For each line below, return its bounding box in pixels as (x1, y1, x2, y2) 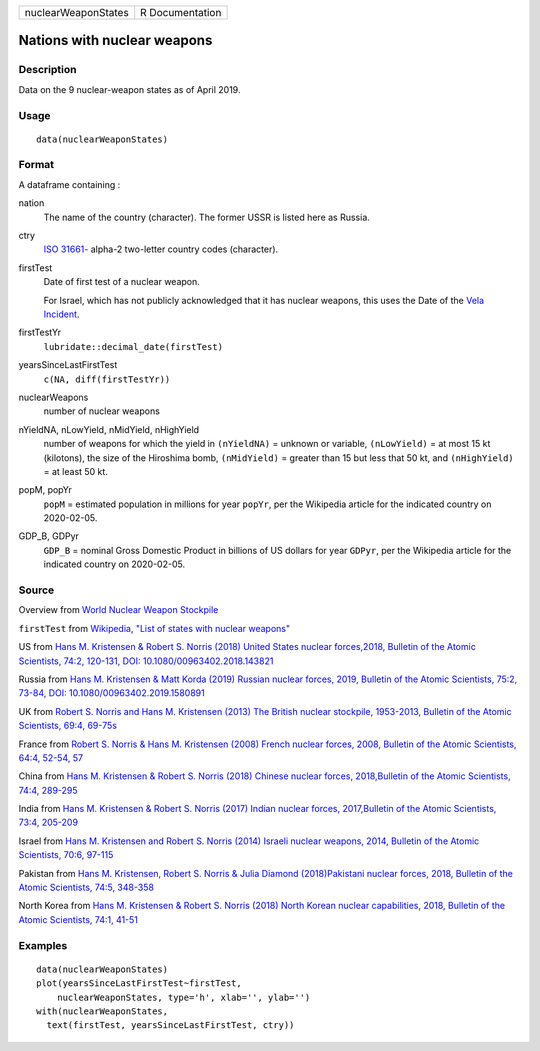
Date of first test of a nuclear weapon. (43, 276, 200, 288)
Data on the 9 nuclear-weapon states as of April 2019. (18, 83, 241, 95)
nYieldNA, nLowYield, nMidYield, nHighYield (18, 423, 200, 435)
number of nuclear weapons (43, 405, 160, 417)
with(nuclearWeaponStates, (36, 1005, 169, 1017)
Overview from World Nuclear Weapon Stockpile (18, 604, 219, 616)
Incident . (43, 308, 80, 320)
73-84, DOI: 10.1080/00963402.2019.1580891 (18, 687, 205, 699)
